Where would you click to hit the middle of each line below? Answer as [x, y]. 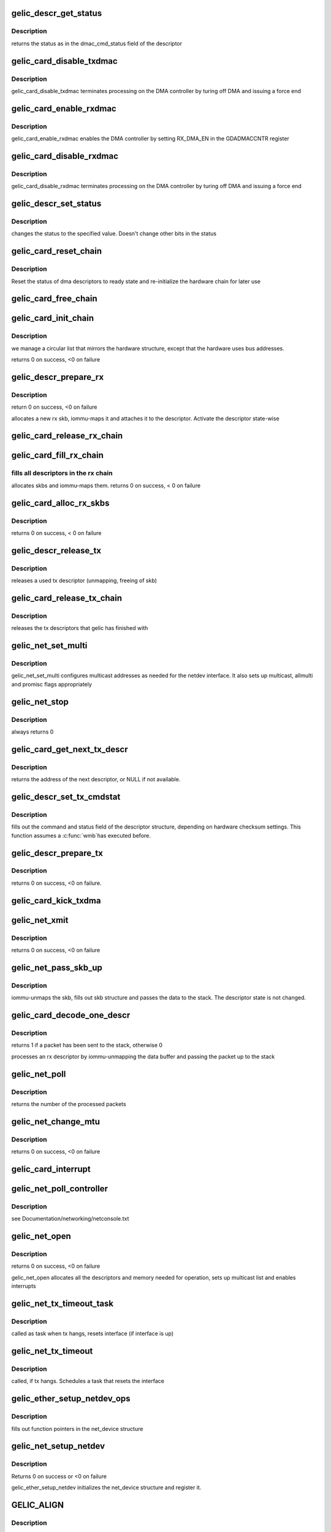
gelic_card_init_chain [53, 318]
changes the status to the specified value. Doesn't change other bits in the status [114, 233]
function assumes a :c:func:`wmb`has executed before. [81, 835]
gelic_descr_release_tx [56, 551]
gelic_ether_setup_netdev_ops [71, 1399]
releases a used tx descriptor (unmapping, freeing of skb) [84, 581]
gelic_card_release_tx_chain [67, 598]
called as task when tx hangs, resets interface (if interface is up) [93, 1333]
